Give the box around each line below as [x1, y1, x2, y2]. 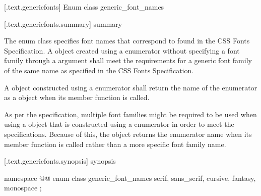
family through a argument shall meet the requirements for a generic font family [4, 55, 252, 66]
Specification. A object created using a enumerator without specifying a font [4, 45, 240, 56]
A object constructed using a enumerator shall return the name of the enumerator [4, 82, 257, 92]
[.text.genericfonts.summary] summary [4, 18, 122, 29]
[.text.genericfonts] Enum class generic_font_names [4, 2, 164, 12]
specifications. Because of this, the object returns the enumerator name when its [4, 128, 252, 139]
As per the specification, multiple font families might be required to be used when [4, 109, 257, 119]
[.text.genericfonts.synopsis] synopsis [4, 156, 116, 166]
